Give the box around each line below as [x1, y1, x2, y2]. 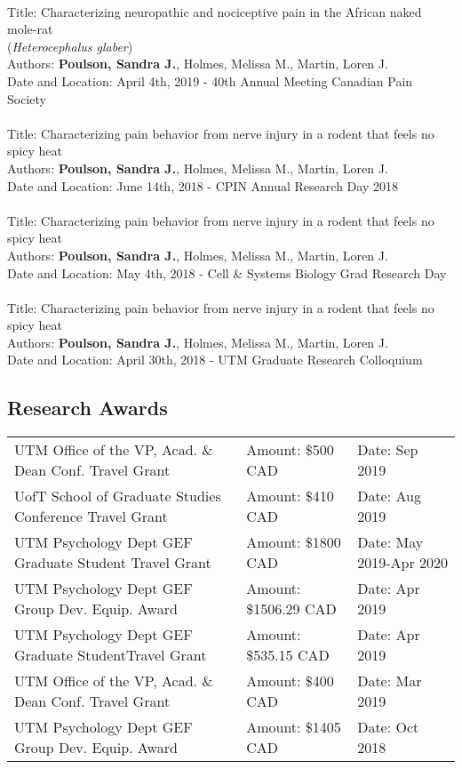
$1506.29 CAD [246, 598, 337, 620]
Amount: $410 [246, 485, 334, 507]
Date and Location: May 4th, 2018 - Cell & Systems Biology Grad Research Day [7, 263, 447, 282]
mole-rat [7, 20, 53, 38]
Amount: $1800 [246, 532, 341, 553]
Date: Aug [357, 485, 421, 507]
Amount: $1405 [246, 717, 341, 738]
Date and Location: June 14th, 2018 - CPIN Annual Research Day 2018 [7, 176, 398, 195]
